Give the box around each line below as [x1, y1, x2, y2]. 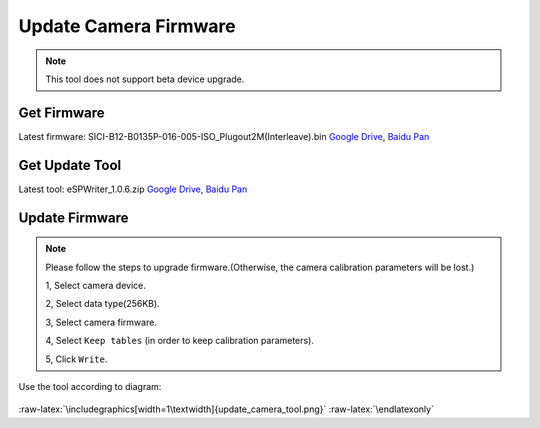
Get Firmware [18, 104, 105, 121]
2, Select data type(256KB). [45, 298, 160, 310]
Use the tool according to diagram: [18, 380, 162, 392]
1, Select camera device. [45, 279, 147, 291]
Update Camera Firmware [18, 15, 237, 37]
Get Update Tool [18, 156, 122, 174]
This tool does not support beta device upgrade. [45, 73, 245, 85]
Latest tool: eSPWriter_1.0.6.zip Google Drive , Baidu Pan [18, 183, 248, 195]
